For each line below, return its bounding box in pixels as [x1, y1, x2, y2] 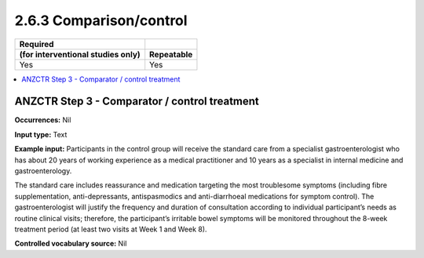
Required [19, 38, 54, 49]
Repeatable [149, 49, 193, 60]
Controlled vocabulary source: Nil [14, 239, 127, 249]
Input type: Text [14, 129, 68, 139]
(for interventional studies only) [19, 49, 141, 60]
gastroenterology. [14, 166, 72, 176]
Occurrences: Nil [14, 115, 71, 125]
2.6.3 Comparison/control [14, 12, 188, 29]
